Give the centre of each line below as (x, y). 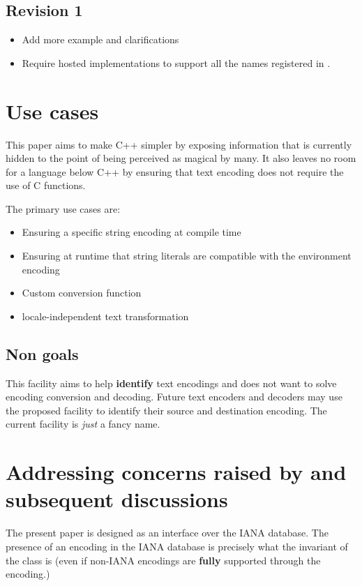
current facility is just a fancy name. (83, 424)
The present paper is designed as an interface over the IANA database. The (167, 533)
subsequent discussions (117, 499)
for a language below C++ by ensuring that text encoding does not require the (175, 171)
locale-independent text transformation (105, 316)
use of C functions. (46, 185)
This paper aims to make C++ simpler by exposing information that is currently (179, 144)
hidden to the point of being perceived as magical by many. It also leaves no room (181, 158)
